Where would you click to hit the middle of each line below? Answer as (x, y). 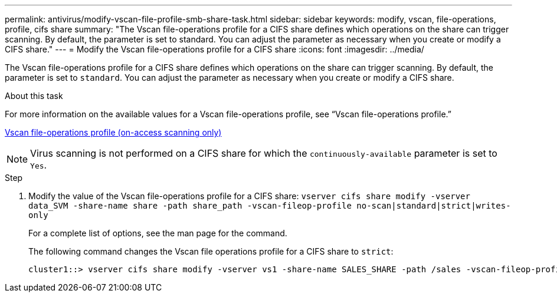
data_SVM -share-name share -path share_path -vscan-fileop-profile (190, 206)
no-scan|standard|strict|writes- (434, 206)
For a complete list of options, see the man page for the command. (158, 233)
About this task (34, 96)
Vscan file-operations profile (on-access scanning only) (113, 132)
